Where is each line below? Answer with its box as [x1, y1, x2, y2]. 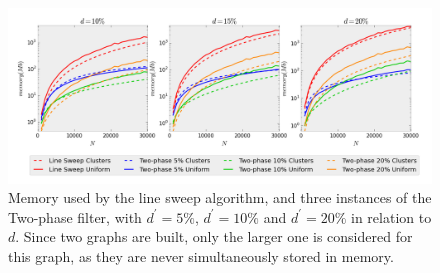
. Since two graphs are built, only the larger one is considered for [15, 226, 413, 247]
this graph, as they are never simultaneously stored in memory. [8, 245, 394, 266]
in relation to [351, 206, 432, 227]
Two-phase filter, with [8, 206, 142, 227]
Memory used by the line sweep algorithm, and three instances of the [8, 187, 432, 208]
